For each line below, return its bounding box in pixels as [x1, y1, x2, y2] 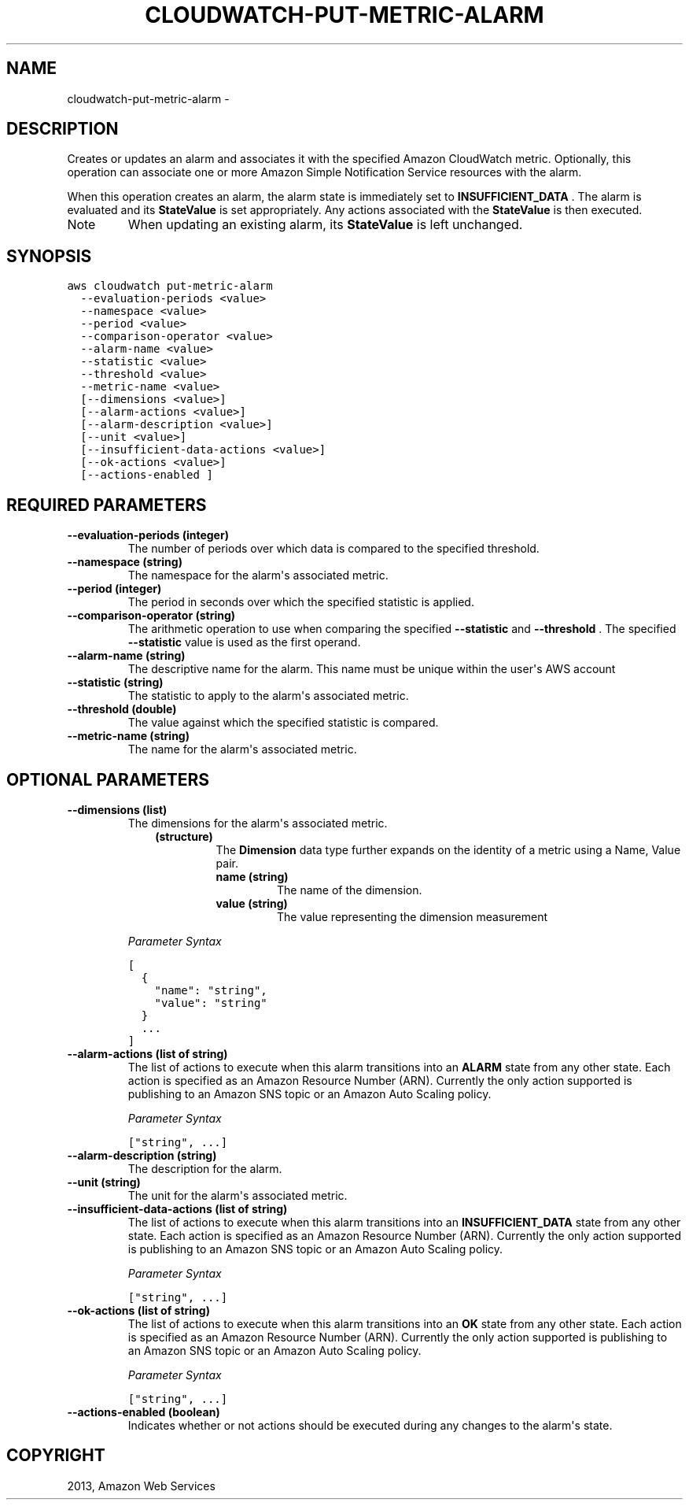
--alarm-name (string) [67, 649, 186, 663]
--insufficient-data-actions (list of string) [67, 1201, 288, 1216]
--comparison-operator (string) [67, 609, 236, 623]
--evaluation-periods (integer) [67, 528, 229, 542]
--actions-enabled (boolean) [67, 1404, 220, 1419]
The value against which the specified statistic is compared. [127, 716, 439, 730]
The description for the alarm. [127, 1161, 282, 1175]
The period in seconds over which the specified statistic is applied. [127, 595, 474, 609]
